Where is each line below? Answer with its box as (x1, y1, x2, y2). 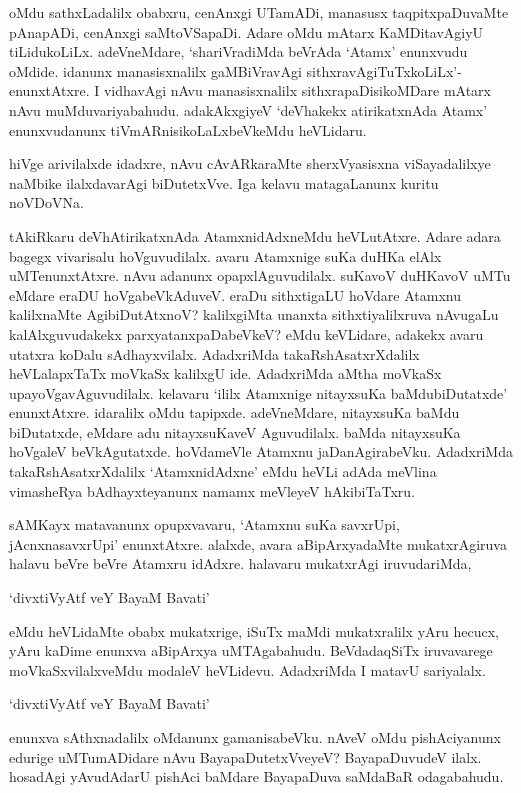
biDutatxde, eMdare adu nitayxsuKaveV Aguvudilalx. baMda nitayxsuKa (9, 421, 461, 442)
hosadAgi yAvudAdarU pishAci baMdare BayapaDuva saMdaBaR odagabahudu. (9, 766, 504, 787)
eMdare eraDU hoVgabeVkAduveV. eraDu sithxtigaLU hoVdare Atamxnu (9, 284, 461, 305)
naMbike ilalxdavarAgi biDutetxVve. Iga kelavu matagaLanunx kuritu (9, 172, 439, 193)
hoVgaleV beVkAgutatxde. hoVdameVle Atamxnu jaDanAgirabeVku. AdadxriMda (9, 441, 513, 462)
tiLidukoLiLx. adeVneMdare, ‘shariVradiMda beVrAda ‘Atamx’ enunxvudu (9, 41, 468, 62)
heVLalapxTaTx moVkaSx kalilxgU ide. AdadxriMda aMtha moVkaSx (9, 363, 442, 384)
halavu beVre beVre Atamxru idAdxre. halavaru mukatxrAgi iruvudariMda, (9, 553, 472, 574)
